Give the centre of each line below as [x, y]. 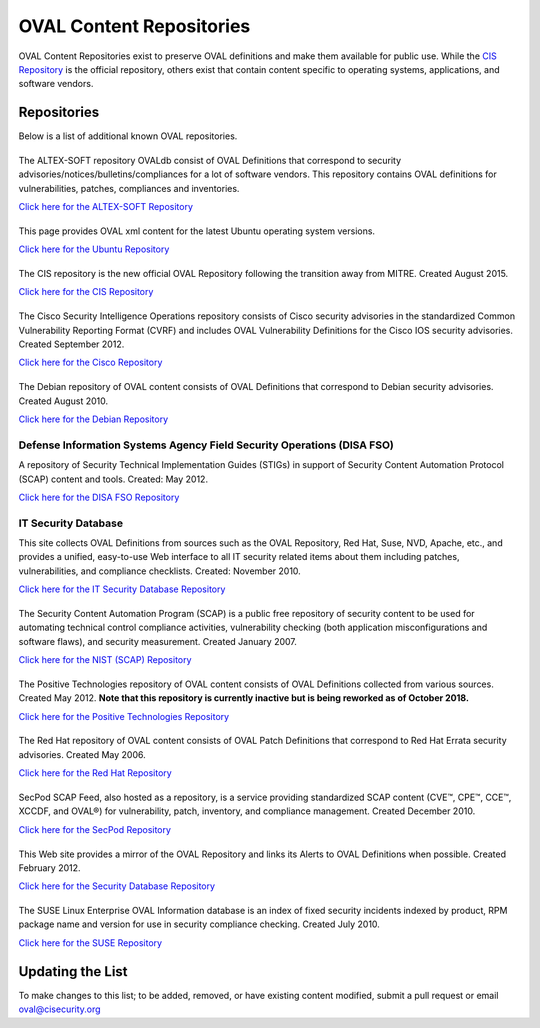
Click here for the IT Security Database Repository [122, 589]
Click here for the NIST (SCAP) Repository [105, 660]
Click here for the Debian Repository [93, 419]
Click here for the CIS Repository [86, 292]
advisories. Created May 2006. [82, 754]
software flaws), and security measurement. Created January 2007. [157, 641]
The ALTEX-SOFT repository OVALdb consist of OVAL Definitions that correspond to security [210, 160]
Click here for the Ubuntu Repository [94, 249]
